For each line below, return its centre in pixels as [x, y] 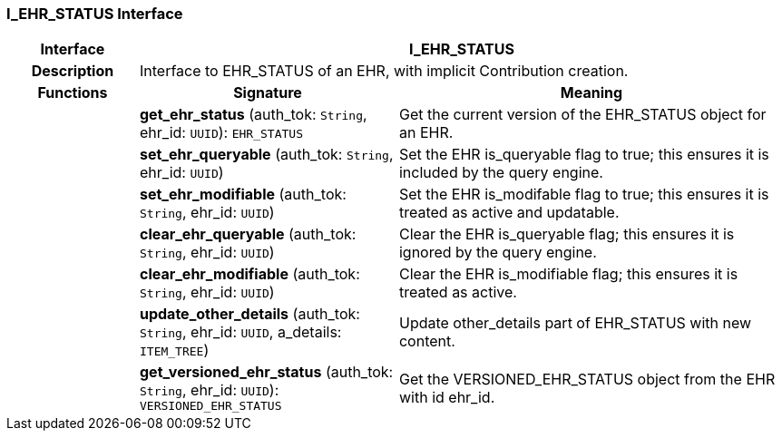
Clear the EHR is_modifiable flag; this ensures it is [568, 274]
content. [427, 341]
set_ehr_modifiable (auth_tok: [243, 195]
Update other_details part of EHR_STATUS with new [575, 323]
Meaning [591, 93]
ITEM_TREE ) [174, 350]
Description [73, 71]
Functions [73, 93]
